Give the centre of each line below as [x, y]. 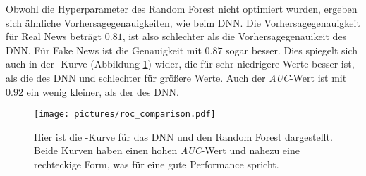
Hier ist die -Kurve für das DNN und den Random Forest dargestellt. [183, 136]
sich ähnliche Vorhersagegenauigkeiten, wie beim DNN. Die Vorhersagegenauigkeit [183, 22]
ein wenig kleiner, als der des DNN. [103, 91]
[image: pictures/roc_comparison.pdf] [125, 114]
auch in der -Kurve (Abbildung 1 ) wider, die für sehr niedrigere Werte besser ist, [180, 64]
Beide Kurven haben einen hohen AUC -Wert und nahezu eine [167, 150]
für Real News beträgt [54, 36]
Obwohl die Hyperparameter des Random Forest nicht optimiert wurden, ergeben [182, 8]
